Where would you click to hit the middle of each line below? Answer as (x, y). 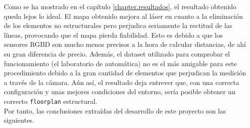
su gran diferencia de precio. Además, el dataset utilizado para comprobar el (117, 53)
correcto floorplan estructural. (51, 101)
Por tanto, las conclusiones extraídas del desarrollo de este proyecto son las (115, 110)
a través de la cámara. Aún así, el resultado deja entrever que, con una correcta (122, 82)
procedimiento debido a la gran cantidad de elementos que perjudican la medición (125, 73)
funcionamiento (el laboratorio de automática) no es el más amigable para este (120, 63)
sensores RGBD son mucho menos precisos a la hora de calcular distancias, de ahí (125, 44)
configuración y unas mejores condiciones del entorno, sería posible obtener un (120, 92)
